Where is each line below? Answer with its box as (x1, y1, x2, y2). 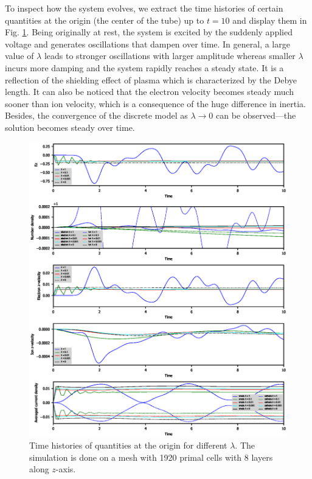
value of (5, 49, 34, 62)
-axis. (55, 463, 76, 475)
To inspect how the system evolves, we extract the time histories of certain (5, 2, 283, 14)
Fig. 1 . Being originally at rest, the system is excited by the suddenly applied (5, 26, 293, 38)
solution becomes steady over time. (5, 121, 135, 133)
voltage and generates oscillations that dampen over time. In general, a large (5, 37, 290, 50)
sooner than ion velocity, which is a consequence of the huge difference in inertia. (5, 97, 306, 110)
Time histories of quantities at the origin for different (29, 439, 227, 452)
